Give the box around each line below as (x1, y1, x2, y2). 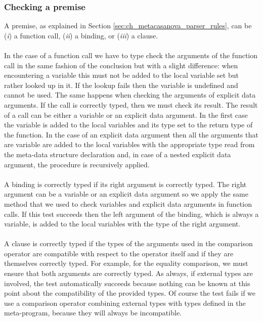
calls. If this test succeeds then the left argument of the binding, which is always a (4, 208, 259, 219)
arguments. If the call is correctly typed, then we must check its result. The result (4, 99, 258, 110)
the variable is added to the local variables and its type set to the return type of (4, 119, 253, 130)
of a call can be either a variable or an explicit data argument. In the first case (4, 109, 248, 120)
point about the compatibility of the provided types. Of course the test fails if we (4, 288, 256, 298)
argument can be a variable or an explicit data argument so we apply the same (4, 189, 248, 199)
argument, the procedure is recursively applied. (4, 159, 150, 169)
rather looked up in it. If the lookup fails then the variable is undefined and (4, 79, 238, 90)
